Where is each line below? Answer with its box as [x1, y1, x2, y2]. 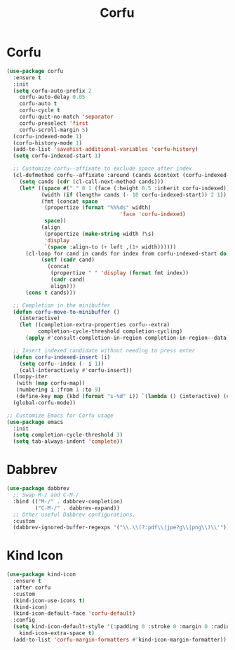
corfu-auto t [19, 100, 58, 107]
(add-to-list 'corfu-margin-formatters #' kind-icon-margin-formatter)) [13, 636, 227, 643]
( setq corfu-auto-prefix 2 [13, 87, 92, 94]
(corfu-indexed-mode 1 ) [13, 133, 82, 140]
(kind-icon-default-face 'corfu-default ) [13, 610, 136, 617]
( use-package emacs [6, 418, 64, 425]
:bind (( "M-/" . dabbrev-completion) [13, 498, 123, 505]
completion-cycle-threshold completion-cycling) [37, 328, 183, 335]
